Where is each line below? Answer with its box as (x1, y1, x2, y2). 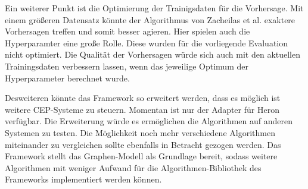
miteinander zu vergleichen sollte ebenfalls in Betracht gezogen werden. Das (5, 138, 281, 150)
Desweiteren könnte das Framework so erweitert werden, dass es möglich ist (5, 92, 281, 104)
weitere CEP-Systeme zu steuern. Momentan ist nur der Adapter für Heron (5, 103, 279, 115)
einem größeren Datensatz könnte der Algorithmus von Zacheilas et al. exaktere (5, 13, 295, 26)
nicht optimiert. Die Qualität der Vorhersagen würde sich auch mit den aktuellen (5, 48, 301, 61)
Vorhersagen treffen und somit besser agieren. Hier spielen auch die (5, 25, 250, 37)
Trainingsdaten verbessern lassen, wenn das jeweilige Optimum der (5, 59, 248, 72)
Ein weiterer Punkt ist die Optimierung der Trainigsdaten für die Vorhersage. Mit (5, 2, 304, 14)
